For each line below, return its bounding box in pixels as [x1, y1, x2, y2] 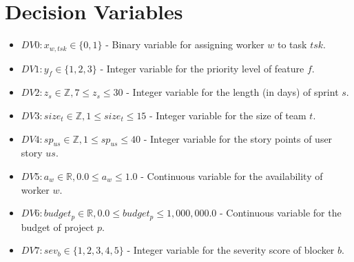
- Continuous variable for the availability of [140, 168, 323, 183]
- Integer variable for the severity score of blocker [127, 243, 335, 257]
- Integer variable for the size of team [149, 108, 306, 122]
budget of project [21, 219, 94, 234]
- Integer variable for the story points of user [143, 131, 333, 145]
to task [278, 37, 307, 52]
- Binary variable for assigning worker [105, 37, 264, 52]
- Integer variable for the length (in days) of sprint [126, 85, 339, 99]
